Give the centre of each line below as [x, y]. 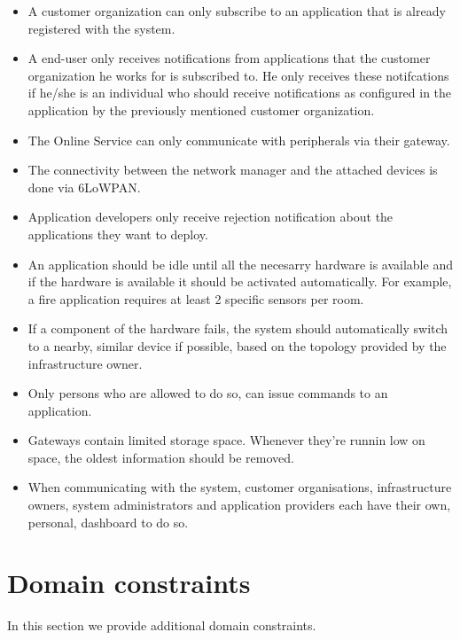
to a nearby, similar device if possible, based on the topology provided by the [237, 345]
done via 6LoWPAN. [84, 187]
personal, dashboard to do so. [108, 522]
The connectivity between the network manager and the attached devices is [233, 170]
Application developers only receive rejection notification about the [211, 217]
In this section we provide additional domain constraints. [162, 625]
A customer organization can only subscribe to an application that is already [237, 11]
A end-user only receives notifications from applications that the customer [229, 58]
